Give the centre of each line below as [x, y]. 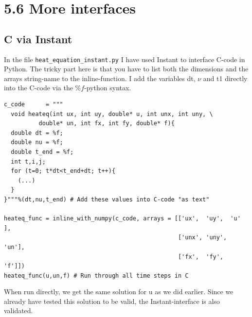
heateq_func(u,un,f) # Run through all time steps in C [96, 275]
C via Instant [38, 39]
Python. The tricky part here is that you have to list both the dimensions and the [126, 69]
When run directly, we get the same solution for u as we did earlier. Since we [119, 292]
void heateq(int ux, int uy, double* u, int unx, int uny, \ [112, 114]
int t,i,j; [28, 161]
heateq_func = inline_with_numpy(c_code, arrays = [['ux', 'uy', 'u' [122, 219]
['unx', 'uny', [202, 238]
